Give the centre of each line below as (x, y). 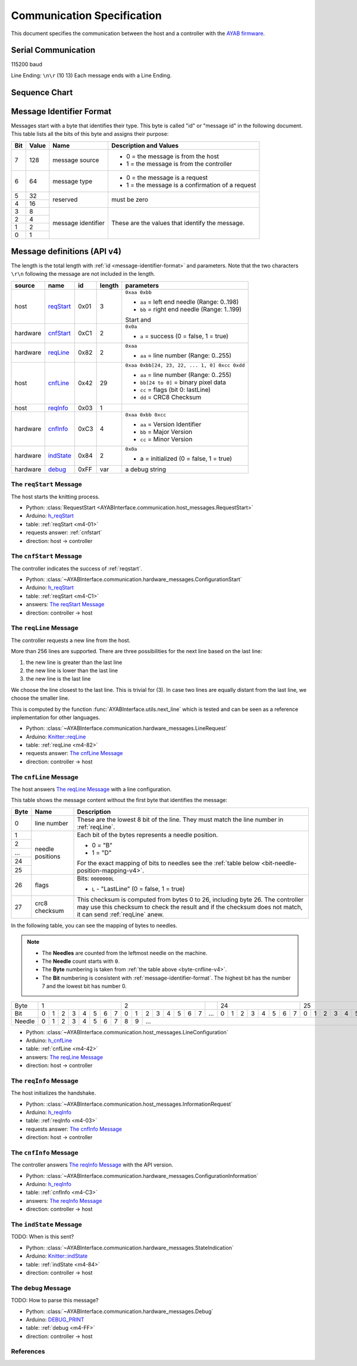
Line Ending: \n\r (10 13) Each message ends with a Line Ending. (91, 75)
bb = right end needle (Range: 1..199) (191, 309)
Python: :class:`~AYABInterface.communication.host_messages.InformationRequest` (129, 1104)
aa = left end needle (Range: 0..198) (190, 302)
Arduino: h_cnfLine (49, 1040)
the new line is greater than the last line (74, 662)
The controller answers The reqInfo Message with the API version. (92, 1165)
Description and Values (145, 145)
